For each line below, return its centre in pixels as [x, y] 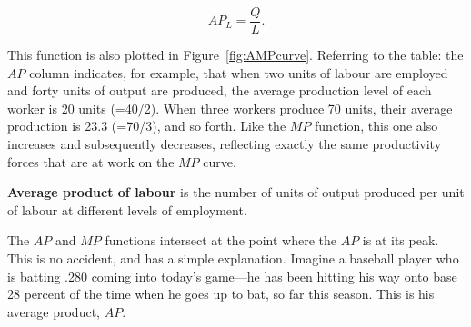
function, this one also [376, 126]
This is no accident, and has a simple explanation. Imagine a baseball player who [233, 258]
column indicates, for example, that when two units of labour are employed [239, 72]
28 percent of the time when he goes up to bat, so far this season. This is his [221, 294]
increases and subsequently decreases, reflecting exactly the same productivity [225, 144]
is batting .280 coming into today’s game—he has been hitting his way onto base [232, 276]
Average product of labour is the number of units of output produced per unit [236, 192]
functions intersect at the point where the [221, 240]
